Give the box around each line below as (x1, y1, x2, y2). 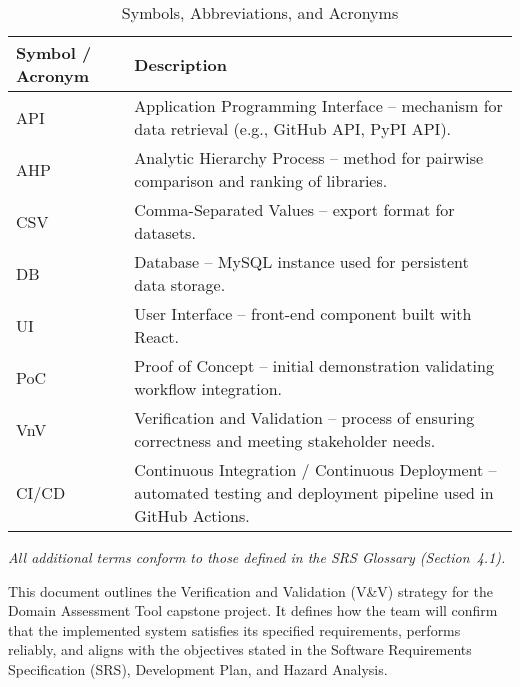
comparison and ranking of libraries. (134, 169, 388, 192)
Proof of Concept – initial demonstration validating (134, 354, 494, 377)
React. (134, 325, 180, 348)
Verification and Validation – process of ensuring (134, 406, 475, 429)
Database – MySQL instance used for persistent (134, 250, 469, 273)
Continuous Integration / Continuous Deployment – (134, 458, 497, 481)
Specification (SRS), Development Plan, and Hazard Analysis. (8, 658, 388, 679)
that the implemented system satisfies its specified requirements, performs (8, 619, 461, 640)
